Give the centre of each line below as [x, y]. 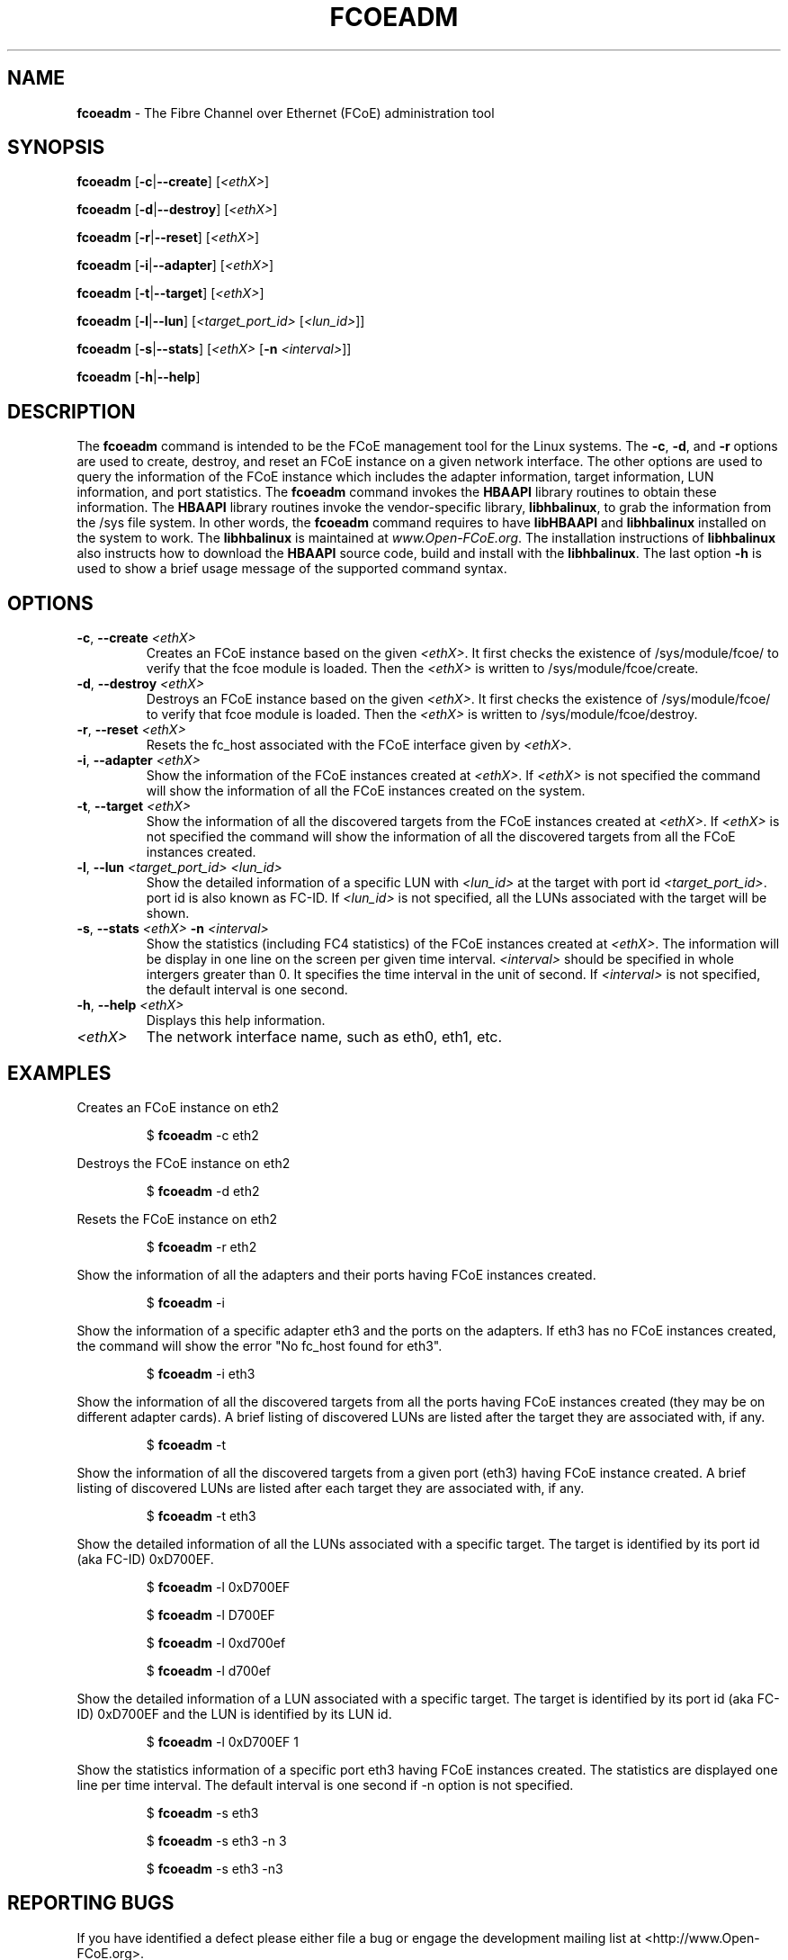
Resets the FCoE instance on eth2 [177, 1218]
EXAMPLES [59, 1073]
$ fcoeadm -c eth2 [202, 1135]
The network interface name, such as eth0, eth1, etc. [324, 1037]
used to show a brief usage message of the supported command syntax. [292, 569]
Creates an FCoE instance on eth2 [178, 1107]
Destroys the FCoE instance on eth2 [184, 1163]
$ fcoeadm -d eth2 [203, 1191]
